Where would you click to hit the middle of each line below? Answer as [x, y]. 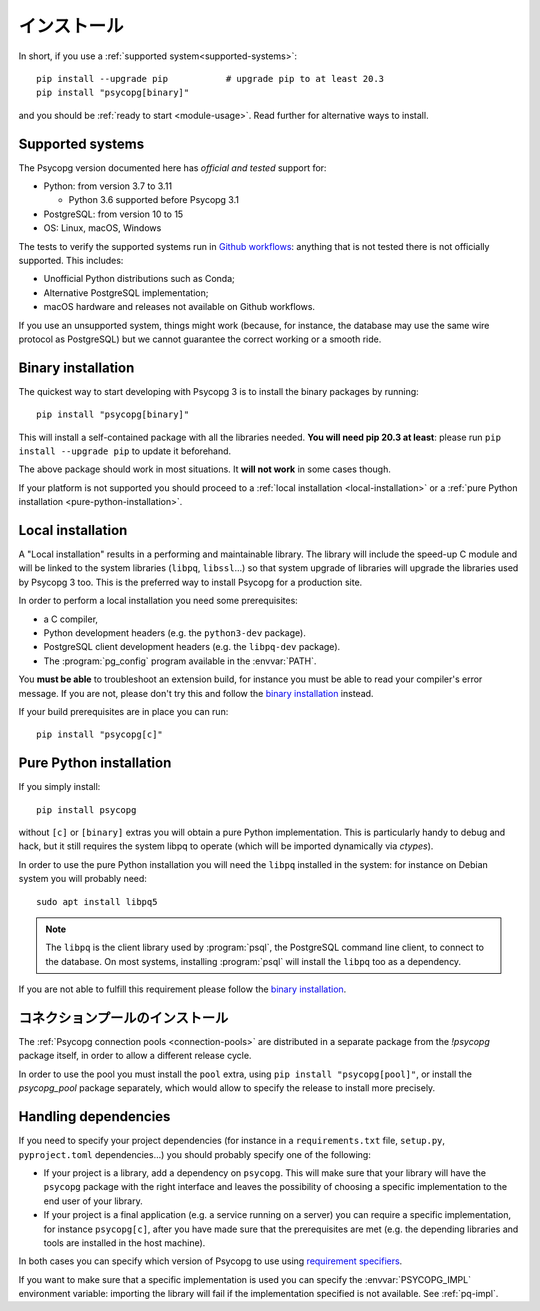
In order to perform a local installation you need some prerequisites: [158, 601]
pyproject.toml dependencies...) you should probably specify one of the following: [195, 1154]
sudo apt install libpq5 [97, 901]
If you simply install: [59, 787]
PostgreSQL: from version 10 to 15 [113, 214]
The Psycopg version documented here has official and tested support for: [172, 167]
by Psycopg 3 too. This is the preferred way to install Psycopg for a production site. [190, 582]
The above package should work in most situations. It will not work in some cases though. [205, 469]
